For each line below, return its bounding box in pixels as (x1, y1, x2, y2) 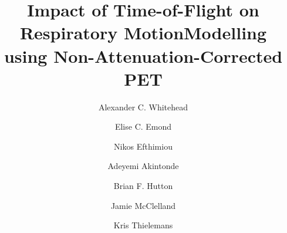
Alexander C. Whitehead (98, 100, 188, 113)
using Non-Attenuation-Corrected (4, 43, 283, 67)
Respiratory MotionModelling (19, 21, 267, 45)
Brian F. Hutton (113, 180, 173, 192)
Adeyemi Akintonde (107, 160, 179, 172)
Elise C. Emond (114, 120, 172, 133)
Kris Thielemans (113, 219, 173, 231)
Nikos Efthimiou (114, 140, 173, 152)
